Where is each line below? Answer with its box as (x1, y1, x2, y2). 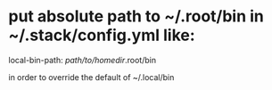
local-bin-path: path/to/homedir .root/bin (8, 54, 157, 65)
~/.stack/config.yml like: (8, 25, 195, 45)
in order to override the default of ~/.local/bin (8, 71, 175, 82)
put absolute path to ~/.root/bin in (8, 6, 265, 27)
